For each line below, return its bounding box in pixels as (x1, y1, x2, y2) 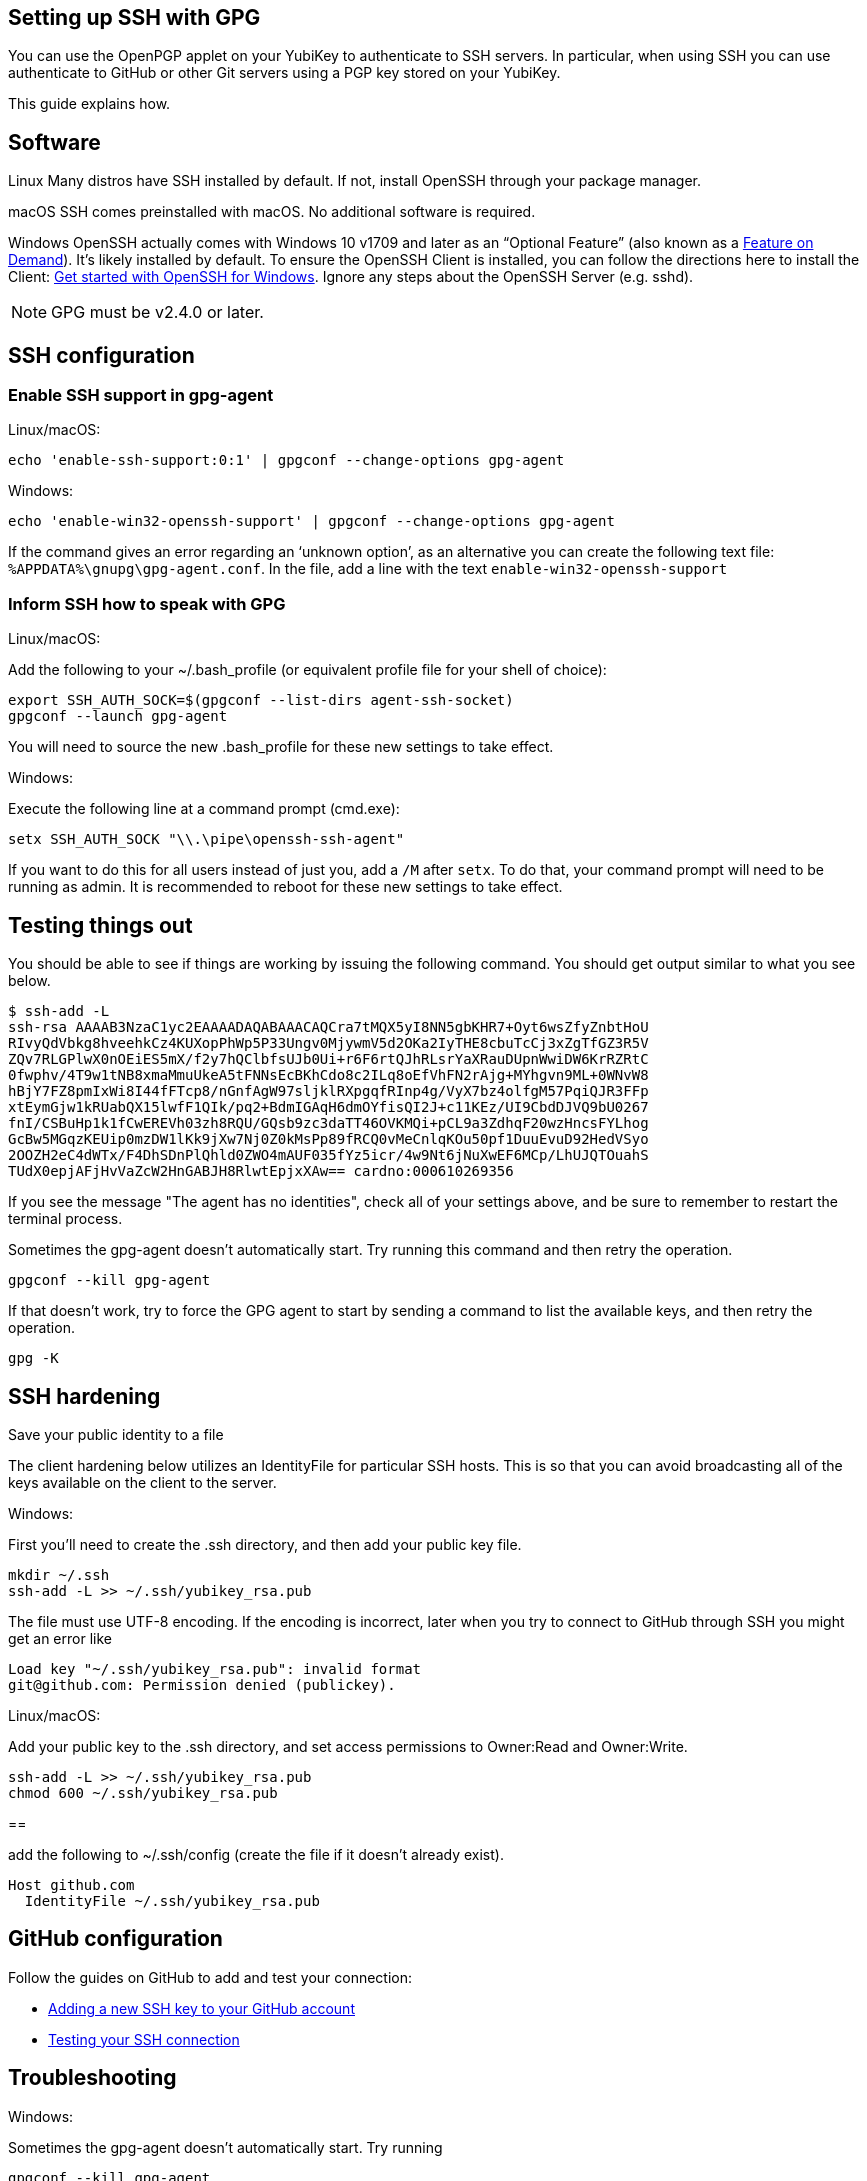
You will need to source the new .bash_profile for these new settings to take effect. (8, 738, 554, 756)
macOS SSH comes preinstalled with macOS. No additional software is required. (8, 203, 536, 221)
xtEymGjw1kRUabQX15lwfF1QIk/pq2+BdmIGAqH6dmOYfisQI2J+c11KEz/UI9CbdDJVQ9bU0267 (8, 1099, 649, 1116)
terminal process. (8, 1210, 123, 1228)
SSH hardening (8, 1383, 161, 1409)
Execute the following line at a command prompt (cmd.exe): (8, 800, 400, 818)
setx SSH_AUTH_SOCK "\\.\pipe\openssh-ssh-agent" (8, 831, 405, 848)
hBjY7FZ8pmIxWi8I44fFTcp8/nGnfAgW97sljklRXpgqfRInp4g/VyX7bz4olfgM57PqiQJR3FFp (8, 1083, 649, 1100)
